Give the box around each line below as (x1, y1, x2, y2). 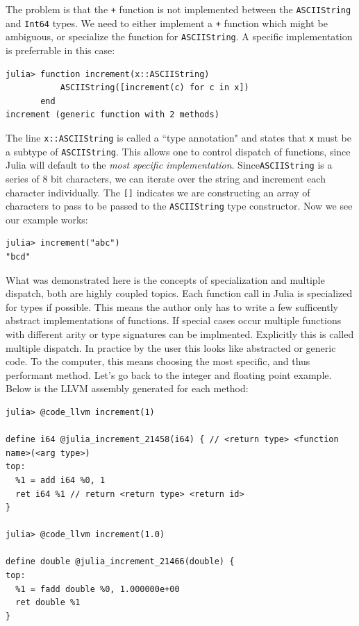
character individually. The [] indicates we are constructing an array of (6, 185, 310, 199)
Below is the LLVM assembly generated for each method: (6, 381, 249, 396)
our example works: (6, 212, 88, 226)
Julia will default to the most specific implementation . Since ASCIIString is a (6, 158, 333, 172)
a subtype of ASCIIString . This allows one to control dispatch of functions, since (6, 144, 351, 158)
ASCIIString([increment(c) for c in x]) (60, 83, 249, 93)
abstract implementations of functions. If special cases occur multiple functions (6, 313, 342, 328)
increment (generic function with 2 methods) (6, 110, 219, 120)
